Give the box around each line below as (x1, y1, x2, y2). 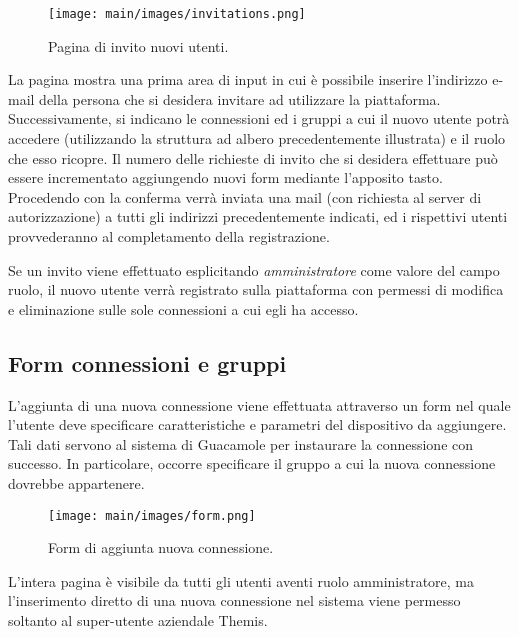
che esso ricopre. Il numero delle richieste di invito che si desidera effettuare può (8, 147, 498, 168)
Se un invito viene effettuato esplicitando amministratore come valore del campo (8, 259, 500, 280)
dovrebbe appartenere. (8, 472, 145, 493)
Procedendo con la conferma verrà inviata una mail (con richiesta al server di (8, 186, 482, 207)
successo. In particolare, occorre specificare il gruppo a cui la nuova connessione (8, 453, 496, 474)
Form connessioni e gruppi (8, 347, 287, 378)
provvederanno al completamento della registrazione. (8, 226, 330, 246)
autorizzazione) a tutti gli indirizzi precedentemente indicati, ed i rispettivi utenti (8, 206, 508, 227)
